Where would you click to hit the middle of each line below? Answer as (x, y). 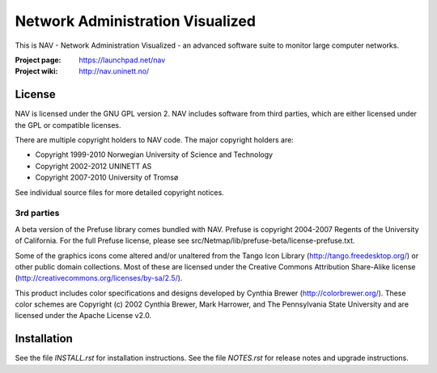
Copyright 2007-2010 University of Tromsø (107, 177)
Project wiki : (36, 71)
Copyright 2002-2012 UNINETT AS (93, 166)
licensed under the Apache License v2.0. (83, 316)
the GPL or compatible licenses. (68, 125)
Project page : (38, 60)
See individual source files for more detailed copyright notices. (119, 192)
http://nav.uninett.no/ (114, 71)
